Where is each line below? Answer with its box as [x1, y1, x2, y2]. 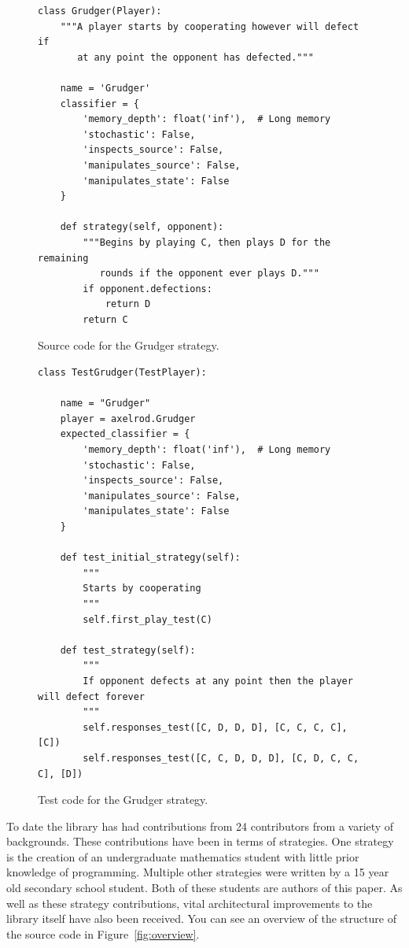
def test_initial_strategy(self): [60, 552, 241, 564]
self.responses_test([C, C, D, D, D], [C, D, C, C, [83, 752, 359, 764]
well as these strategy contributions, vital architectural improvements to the [6, 894, 373, 911]
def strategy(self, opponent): [60, 221, 224, 233]
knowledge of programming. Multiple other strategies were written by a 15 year [6, 864, 389, 880]
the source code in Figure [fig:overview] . [6, 925, 200, 942]
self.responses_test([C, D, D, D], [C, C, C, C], [83, 721, 348, 733]
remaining [38, 252, 89, 264]
